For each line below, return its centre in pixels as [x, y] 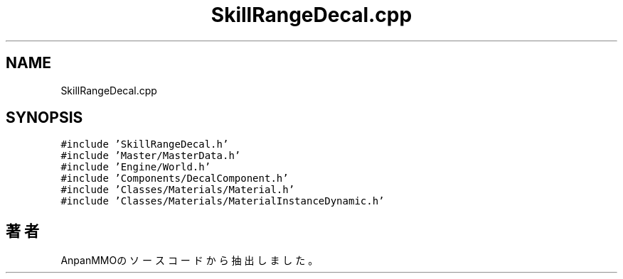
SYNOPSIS [44, 118]
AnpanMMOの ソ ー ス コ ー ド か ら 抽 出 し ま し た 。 [190, 261]
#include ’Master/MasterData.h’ [151, 156]
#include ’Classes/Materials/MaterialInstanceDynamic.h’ [223, 201]
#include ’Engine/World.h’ [136, 167]
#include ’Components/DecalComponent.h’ [175, 179]
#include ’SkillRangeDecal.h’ [145, 144]
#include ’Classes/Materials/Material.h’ [178, 190]
